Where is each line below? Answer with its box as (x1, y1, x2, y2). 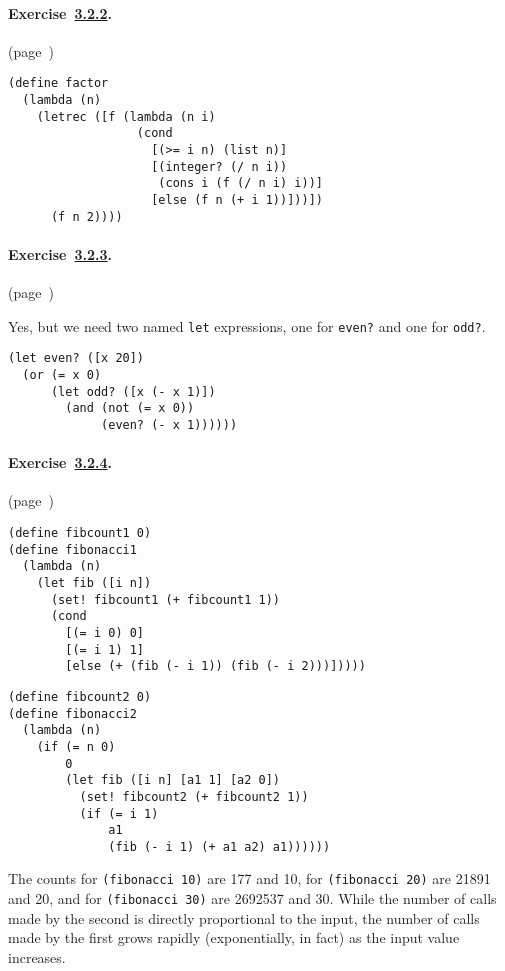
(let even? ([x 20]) (8, 351, 145, 366)
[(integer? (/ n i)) (151, 159, 288, 174)
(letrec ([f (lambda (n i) (36, 109, 216, 124)
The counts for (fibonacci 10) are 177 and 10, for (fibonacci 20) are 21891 (8, 868, 491, 889)
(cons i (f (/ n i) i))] (158, 176, 323, 191)
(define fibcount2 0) (8, 689, 152, 704)
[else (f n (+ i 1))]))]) (151, 192, 323, 207)
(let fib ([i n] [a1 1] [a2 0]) (65, 773, 281, 788)
